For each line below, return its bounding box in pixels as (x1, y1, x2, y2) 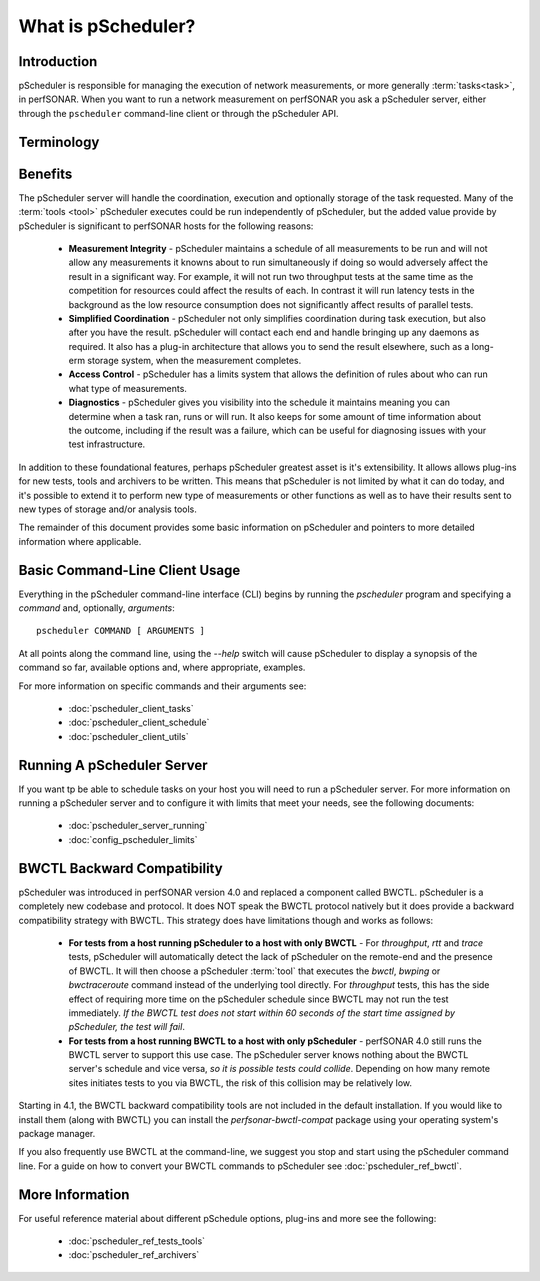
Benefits (18, 165, 73, 182)
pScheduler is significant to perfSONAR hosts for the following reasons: (18, 220, 314, 232)
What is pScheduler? (18, 15, 196, 37)
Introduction (18, 53, 98, 70)
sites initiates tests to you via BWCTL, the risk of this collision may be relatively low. (68, 1076, 413, 1089)
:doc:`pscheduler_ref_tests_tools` (68, 1235, 205, 1247)
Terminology (18, 133, 100, 150)
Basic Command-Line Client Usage (18, 561, 241, 579)
